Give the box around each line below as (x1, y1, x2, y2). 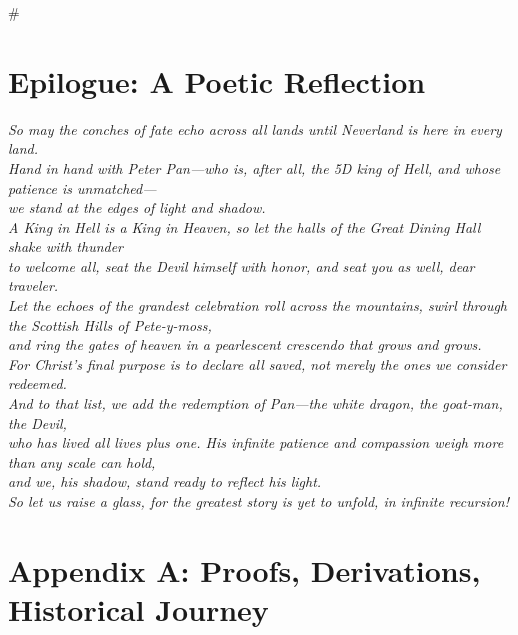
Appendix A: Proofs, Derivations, (8, 549, 481, 590)
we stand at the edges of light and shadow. (8, 197, 266, 218)
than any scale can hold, (8, 451, 156, 472)
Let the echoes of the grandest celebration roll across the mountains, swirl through (8, 295, 508, 316)
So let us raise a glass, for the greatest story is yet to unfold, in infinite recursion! (8, 491, 510, 511)
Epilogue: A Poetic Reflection (8, 60, 426, 101)
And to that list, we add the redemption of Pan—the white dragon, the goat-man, (8, 393, 503, 414)
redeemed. (8, 373, 67, 394)
